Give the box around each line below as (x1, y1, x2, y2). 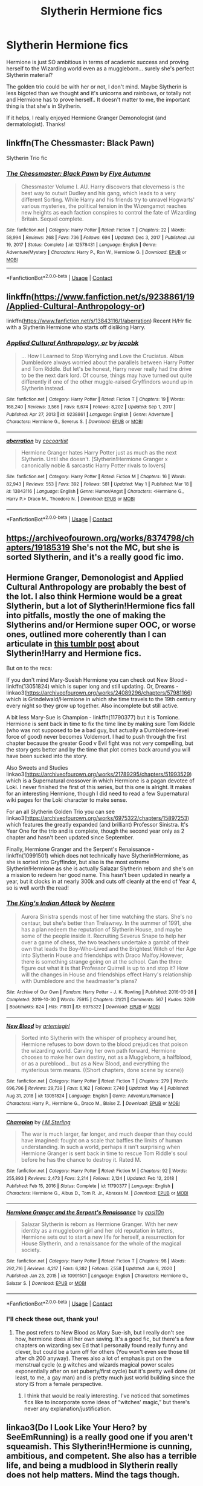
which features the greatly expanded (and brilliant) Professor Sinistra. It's (6, 821, 188, 828)
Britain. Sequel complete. (21, 215, 84, 222)
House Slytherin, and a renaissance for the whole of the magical (21, 1240, 181, 1247)
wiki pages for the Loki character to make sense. (6, 796, 128, 804)
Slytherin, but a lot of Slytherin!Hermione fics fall (6, 601, 195, 611)
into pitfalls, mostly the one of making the (6, 610, 166, 621)
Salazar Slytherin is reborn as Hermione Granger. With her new (21, 1221, 178, 1228)
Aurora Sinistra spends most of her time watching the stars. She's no (21, 913, 193, 920)
